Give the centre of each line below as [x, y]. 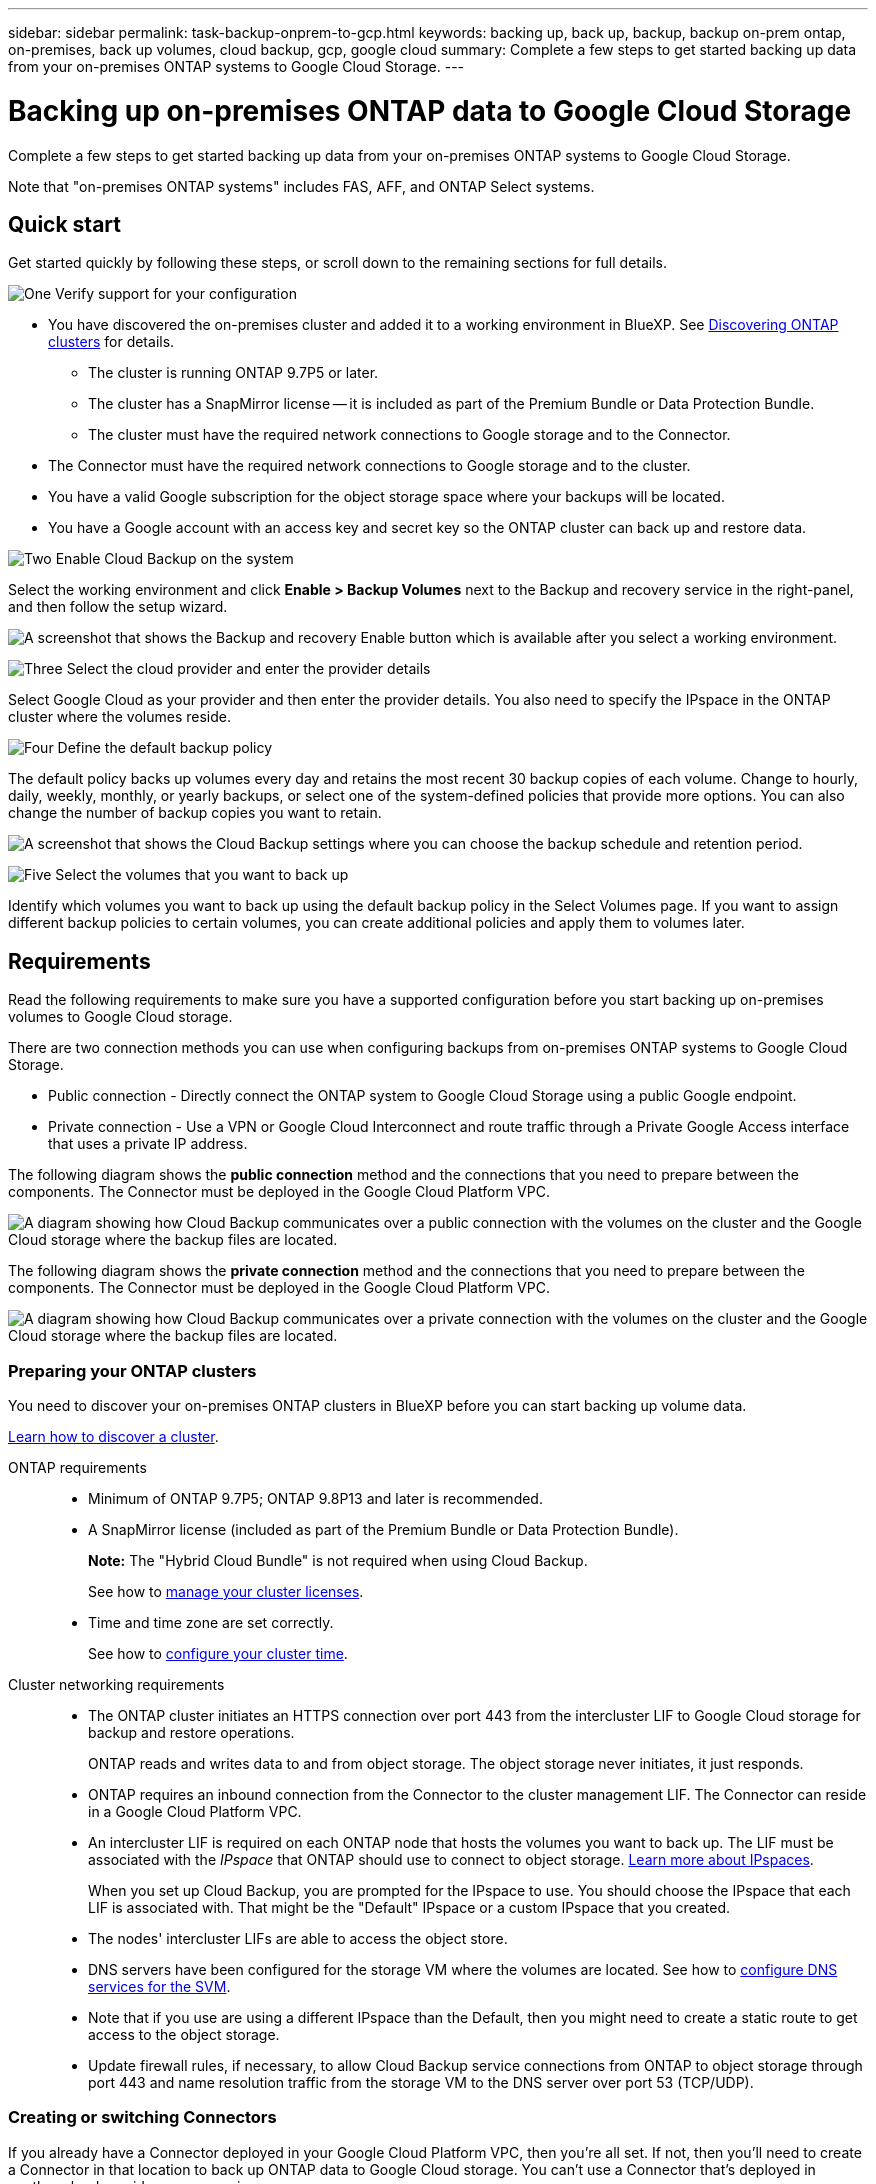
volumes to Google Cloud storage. [120, 1017]
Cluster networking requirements [116, 1684]
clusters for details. [111, 342]
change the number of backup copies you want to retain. [195, 813]
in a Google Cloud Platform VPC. [195, 1811]
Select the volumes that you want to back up [202, 875]
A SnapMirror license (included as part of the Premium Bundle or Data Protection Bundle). [383, 1529]
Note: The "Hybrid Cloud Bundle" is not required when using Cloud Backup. [338, 1560]
